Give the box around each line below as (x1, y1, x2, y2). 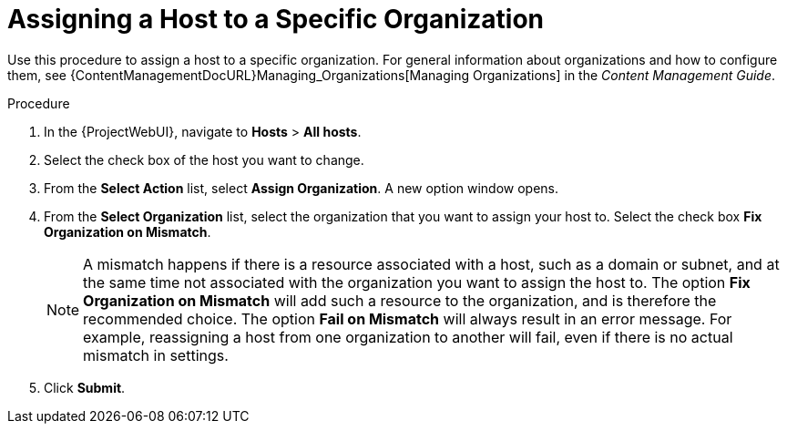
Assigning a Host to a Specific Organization (7, 4, 545, 35)
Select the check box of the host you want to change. (44, 151, 364, 168)
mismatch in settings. (83, 345, 229, 364)
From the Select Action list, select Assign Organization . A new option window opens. (44, 180, 559, 196)
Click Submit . (44, 379, 126, 395)
